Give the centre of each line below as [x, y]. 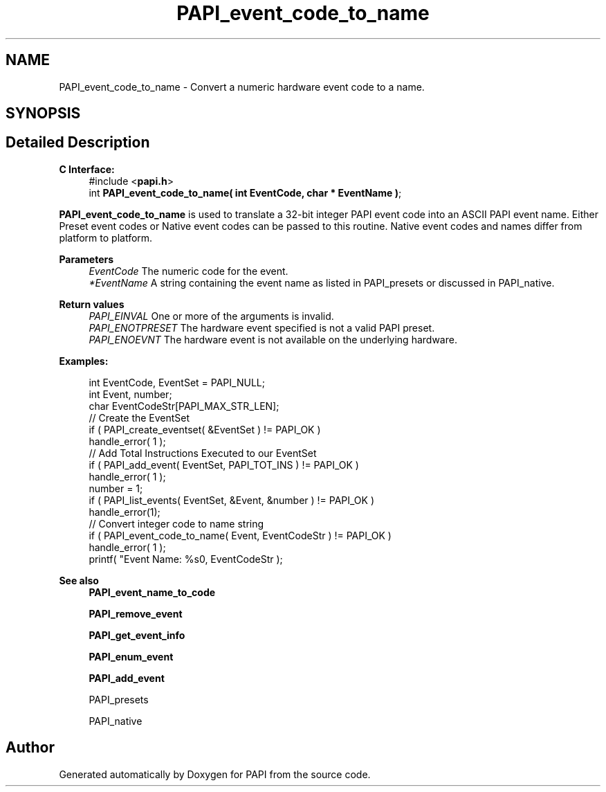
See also [79, 580]
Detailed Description [78, 143]
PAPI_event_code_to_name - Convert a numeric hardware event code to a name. [242, 87]
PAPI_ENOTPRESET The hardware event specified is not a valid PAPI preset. [262, 327]
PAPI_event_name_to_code [152, 592]
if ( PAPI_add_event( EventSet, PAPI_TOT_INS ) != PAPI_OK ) [224, 465]
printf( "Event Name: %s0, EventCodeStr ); [186, 559]
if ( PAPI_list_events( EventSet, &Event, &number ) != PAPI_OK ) [232, 500]
